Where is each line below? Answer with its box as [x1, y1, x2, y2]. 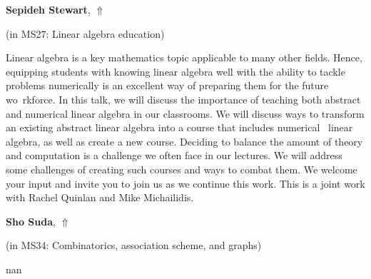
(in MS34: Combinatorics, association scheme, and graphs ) [6, 238, 262, 253]
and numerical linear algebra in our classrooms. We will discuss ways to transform [6, 106, 365, 121]
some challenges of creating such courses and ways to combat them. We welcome [6, 161, 357, 176]
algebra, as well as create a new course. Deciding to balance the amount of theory [6, 133, 363, 148]
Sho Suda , [6, 213, 56, 228]
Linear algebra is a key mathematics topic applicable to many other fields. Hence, [6, 50, 362, 65]
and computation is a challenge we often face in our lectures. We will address [6, 148, 342, 163]
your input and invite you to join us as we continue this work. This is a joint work [6, 176, 365, 191]
